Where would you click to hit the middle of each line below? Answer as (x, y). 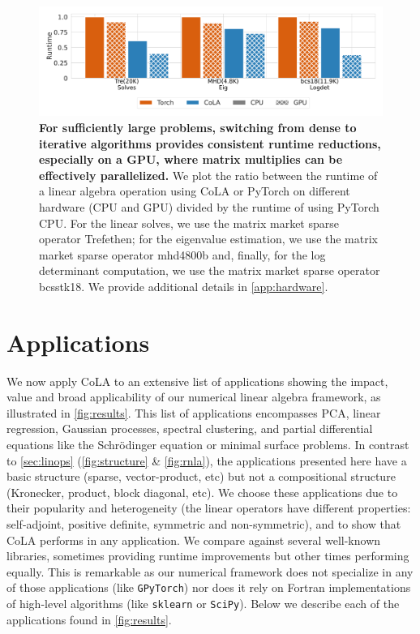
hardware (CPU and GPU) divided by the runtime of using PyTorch (209, 206)
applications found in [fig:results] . (89, 619)
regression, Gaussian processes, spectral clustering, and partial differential (190, 428)
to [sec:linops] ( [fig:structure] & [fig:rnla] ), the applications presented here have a (207, 460)
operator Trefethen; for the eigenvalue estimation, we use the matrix (208, 239)
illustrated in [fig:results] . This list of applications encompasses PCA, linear (194, 412)
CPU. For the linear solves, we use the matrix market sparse (189, 223)
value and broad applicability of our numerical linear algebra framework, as (194, 397)
